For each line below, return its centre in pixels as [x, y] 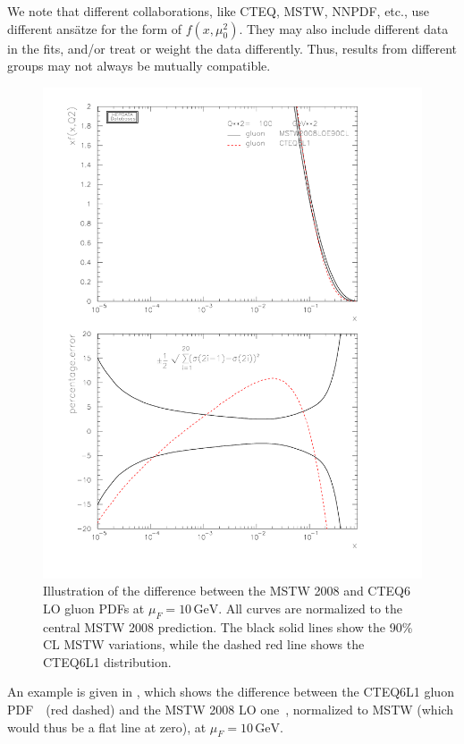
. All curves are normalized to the [311, 608]
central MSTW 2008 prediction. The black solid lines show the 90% [228, 626]
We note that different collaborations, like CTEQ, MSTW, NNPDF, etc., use [218, 11]
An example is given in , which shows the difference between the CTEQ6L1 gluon [231, 692]
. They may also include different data [344, 28]
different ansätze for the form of [95, 28]
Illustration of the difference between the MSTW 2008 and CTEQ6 [227, 591]
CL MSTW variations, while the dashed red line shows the [204, 644]
